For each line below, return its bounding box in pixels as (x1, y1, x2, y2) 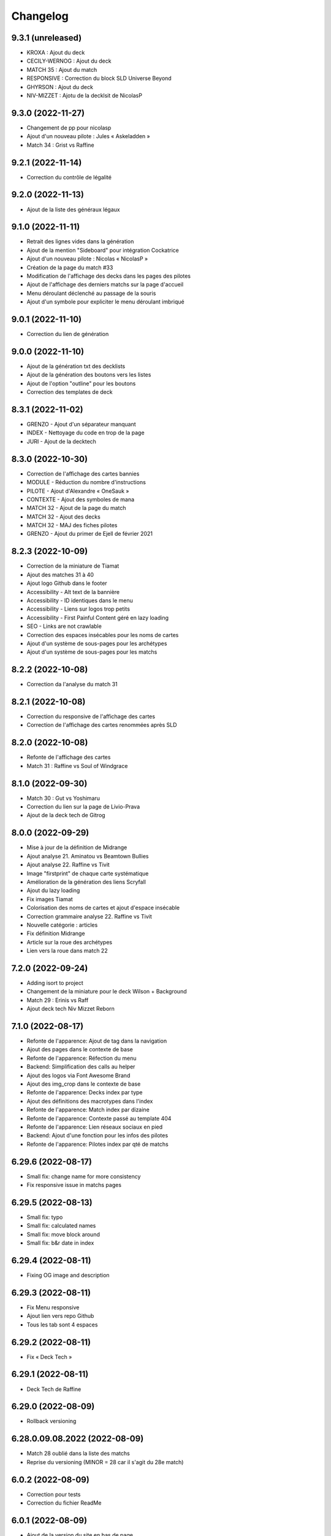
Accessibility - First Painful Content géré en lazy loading (26, 614, 169, 621)
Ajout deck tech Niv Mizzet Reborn (26, 1005, 115, 1013)
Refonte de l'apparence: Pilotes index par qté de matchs (26, 1140, 169, 1148)
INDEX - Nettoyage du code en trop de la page (26, 429, 145, 436)
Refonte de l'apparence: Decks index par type (26, 1089, 143, 1096)
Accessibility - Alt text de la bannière (26, 588, 120, 595)
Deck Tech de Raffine (26, 1385, 82, 1393)
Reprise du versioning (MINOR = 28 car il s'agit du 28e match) (26, 1458, 184, 1465)
